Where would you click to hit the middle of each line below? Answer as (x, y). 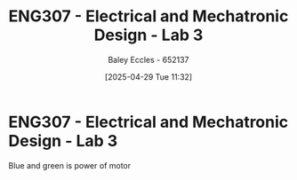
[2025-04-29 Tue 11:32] (148, 76)
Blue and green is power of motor (70, 165)
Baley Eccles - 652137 (148, 59)
